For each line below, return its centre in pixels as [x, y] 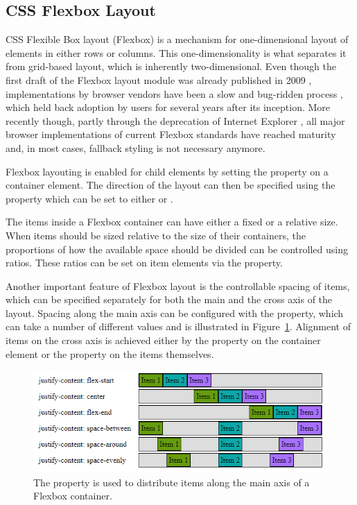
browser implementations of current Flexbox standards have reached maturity [171, 134]
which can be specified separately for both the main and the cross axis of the [169, 299]
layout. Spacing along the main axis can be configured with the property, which [175, 313]
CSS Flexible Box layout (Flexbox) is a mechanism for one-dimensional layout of [177, 39]
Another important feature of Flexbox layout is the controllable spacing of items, [178, 285]
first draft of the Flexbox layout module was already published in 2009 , [159, 79]
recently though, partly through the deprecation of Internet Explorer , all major [175, 120]
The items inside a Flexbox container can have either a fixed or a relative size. [172, 222]
